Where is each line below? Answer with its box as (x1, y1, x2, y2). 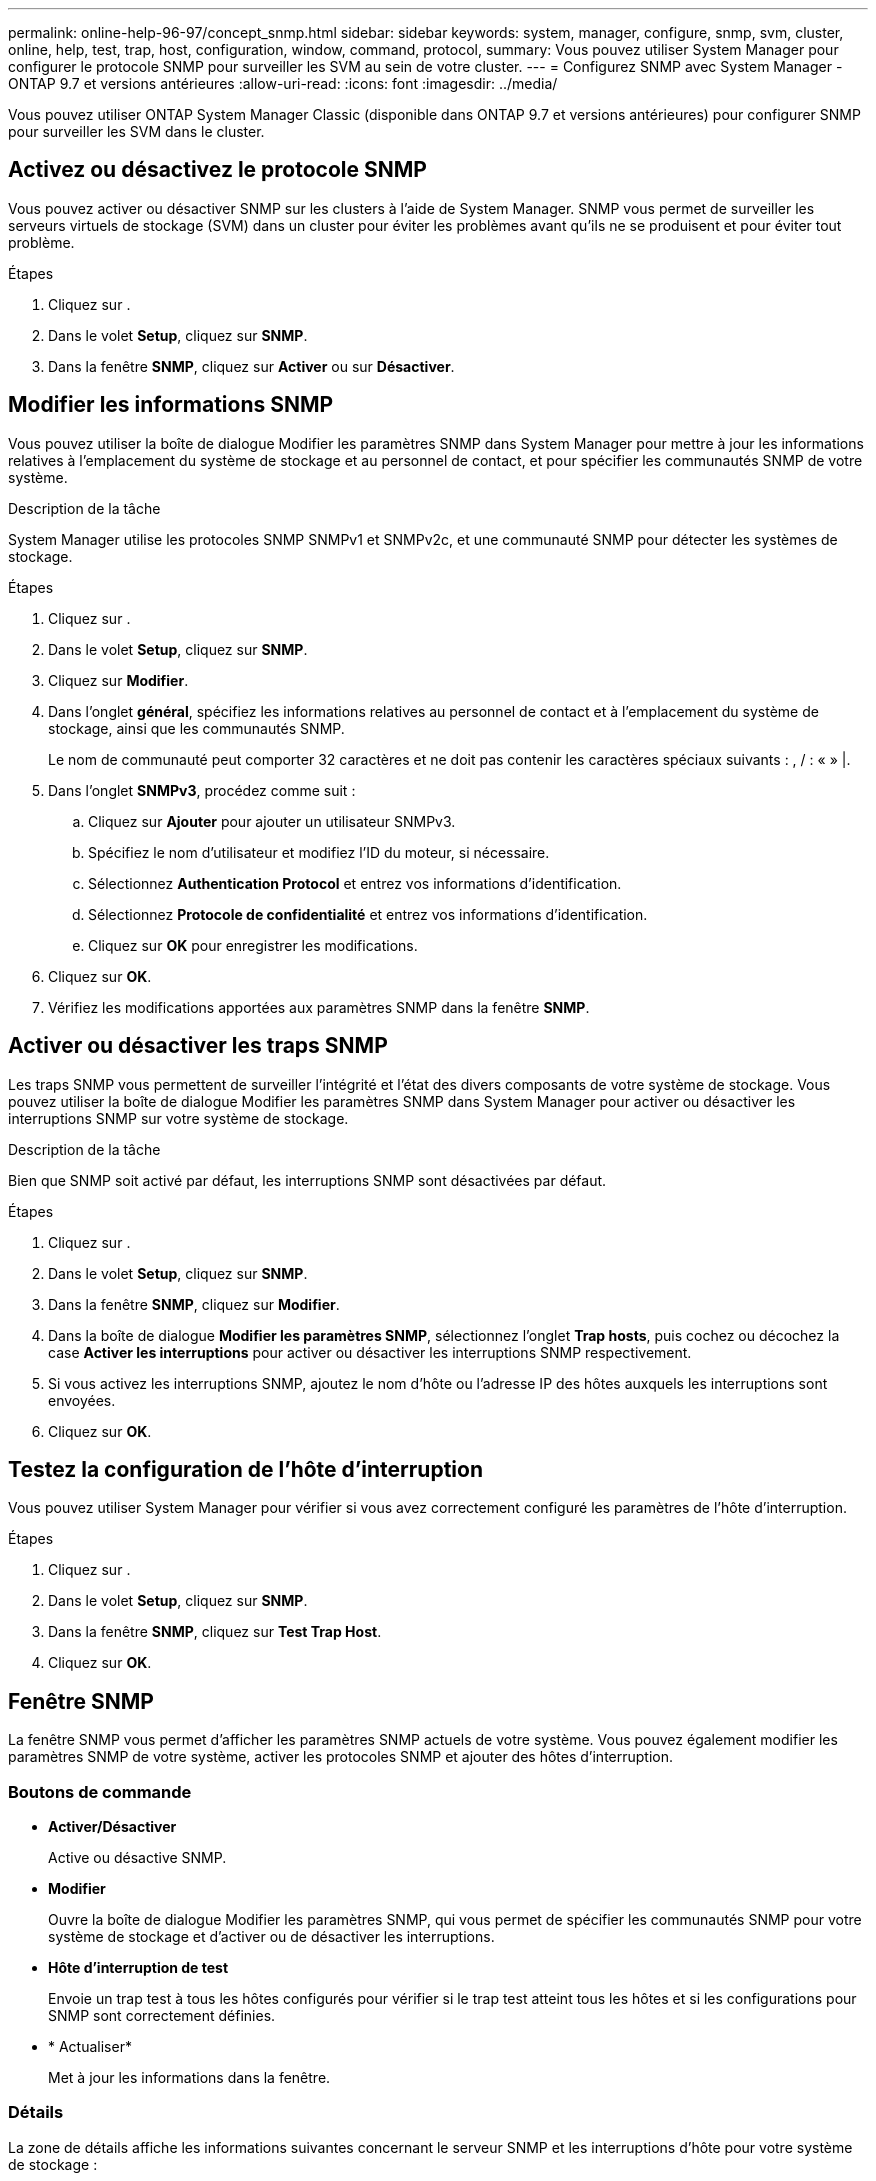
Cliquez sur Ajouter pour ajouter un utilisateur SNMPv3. (88, 812, 456, 830)
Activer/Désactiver (48, 1817, 177, 1835)
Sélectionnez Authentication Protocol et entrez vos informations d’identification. (88, 874, 622, 892)
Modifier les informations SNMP (8, 392, 334, 418)
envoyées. (48, 1391, 116, 1409)
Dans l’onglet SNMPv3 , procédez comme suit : (48, 781, 356, 799)
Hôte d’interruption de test (48, 1958, 229, 1976)
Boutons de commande (8, 1781, 192, 1802)
